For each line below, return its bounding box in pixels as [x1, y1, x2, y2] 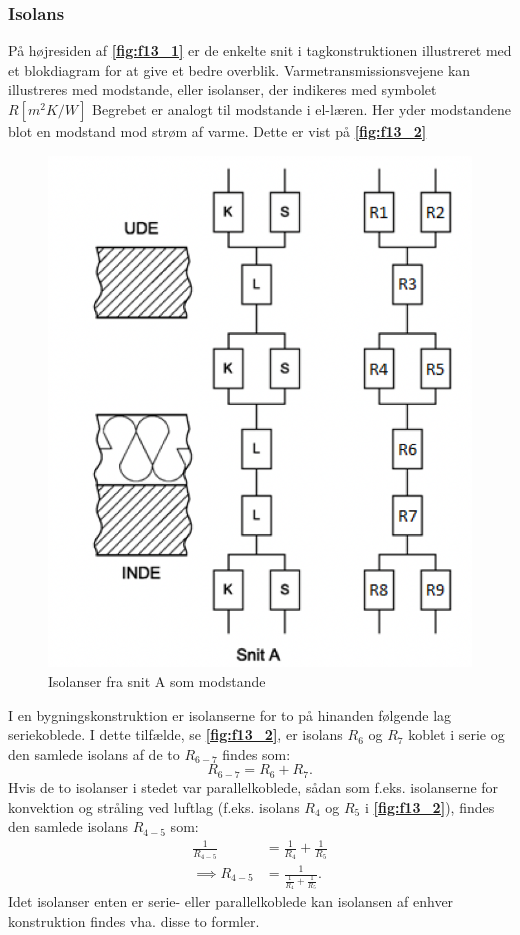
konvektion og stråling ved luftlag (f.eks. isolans [8, 796, 300, 817]
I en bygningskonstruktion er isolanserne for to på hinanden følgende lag [8, 704, 452, 725]
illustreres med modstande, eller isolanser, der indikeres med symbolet [8, 79, 437, 100]
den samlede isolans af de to [8, 743, 180, 764]
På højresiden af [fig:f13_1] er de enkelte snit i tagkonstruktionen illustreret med [8, 40, 512, 61]
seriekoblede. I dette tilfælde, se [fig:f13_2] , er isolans [8, 724, 343, 745]
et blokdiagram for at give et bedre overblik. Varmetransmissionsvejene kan [8, 59, 471, 80]
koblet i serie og [408, 724, 505, 745]
